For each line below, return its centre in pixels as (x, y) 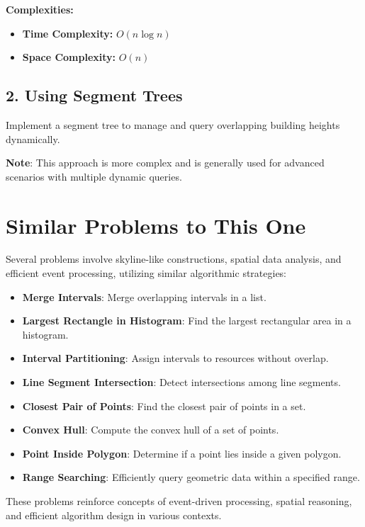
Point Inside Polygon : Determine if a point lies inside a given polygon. (182, 453)
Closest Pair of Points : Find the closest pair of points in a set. (164, 406)
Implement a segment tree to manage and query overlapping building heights (173, 124)
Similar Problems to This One (156, 225)
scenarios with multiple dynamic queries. (94, 176)
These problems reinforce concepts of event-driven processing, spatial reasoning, (179, 501)
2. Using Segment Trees (94, 95)
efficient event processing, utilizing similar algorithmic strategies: (146, 273)
